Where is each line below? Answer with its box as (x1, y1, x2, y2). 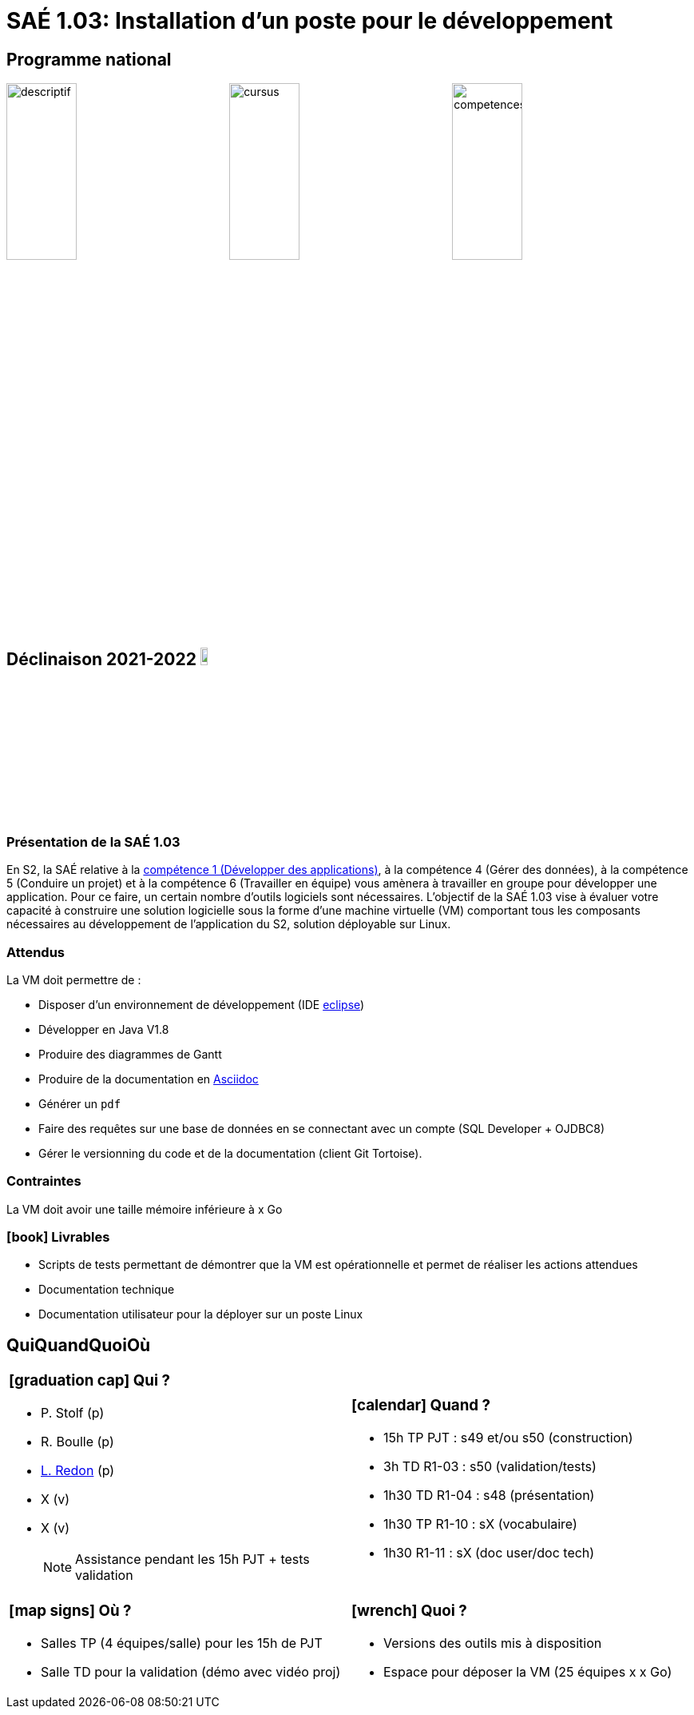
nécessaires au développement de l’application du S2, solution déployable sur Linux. (6, 917, 451, 931)
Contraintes (6, 1173, 81, 1190)
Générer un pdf (38, 1096, 121, 1111)
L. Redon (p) (41, 1462, 115, 1479)
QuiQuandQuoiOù (6, 1334, 151, 1355)
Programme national (6, 49, 172, 70)
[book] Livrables (6, 1229, 110, 1246)
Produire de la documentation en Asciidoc (38, 1071, 259, 1086)
